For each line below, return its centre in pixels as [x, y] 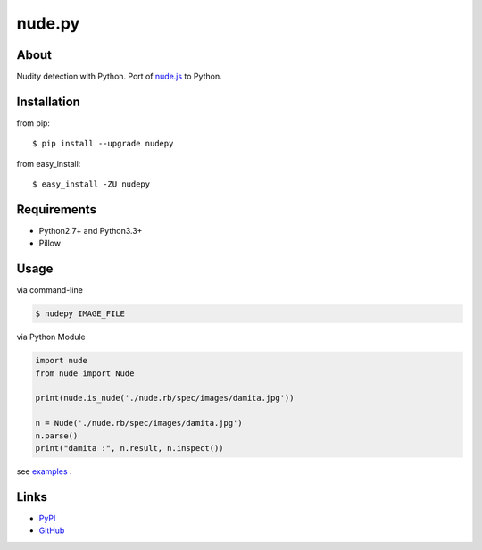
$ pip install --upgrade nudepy [103, 144]
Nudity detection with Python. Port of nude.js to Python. [119, 77]
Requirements [57, 209]
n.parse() [57, 436]
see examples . [44, 471]
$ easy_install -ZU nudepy [91, 184]
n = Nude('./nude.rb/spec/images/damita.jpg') [139, 423]
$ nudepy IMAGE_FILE [80, 314]
